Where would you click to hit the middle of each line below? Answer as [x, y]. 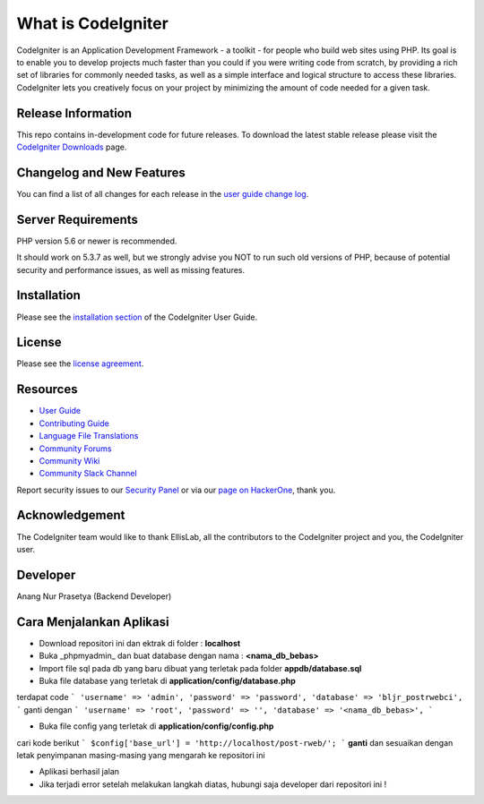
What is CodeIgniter [93, 23]
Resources [47, 389]
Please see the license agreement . [80, 364]
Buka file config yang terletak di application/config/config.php [156, 726]
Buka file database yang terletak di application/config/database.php [167, 680]
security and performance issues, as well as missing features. [131, 269]
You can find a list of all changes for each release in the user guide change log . [163, 193]
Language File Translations [89, 436]
